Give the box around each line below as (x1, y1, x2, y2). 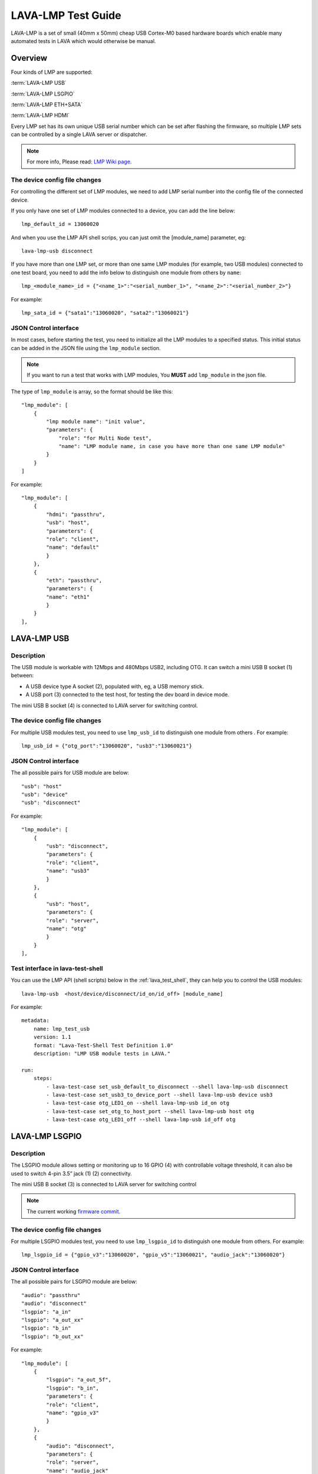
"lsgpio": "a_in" (21, 1308, 71, 1315)
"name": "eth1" (46, 593, 90, 600)
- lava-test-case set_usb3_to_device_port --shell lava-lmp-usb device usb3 (46, 1091, 273, 1098)
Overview (11, 53, 48, 63)
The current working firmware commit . (26, 1208, 121, 1215)
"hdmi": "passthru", (46, 511, 105, 518)
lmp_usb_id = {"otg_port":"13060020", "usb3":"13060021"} (21, 743, 193, 749)
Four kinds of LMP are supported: (11, 68, 92, 75)
